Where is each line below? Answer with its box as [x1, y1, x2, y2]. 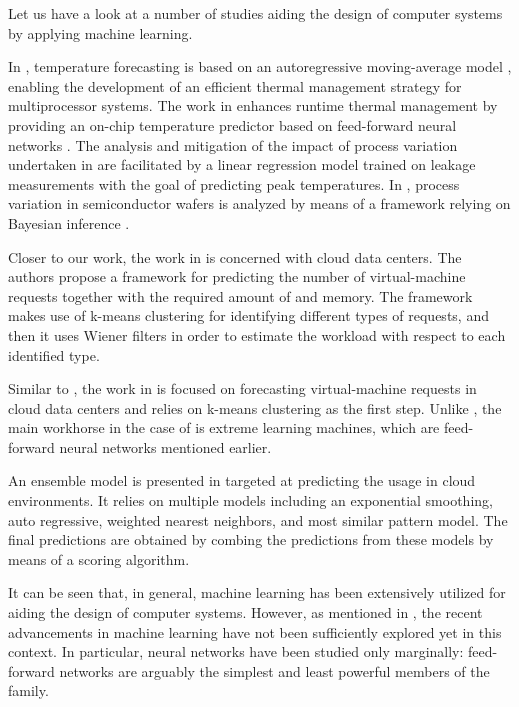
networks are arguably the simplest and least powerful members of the [59, 660, 490, 681]
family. [8, 680, 49, 701]
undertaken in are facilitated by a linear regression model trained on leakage [8, 154, 476, 175]
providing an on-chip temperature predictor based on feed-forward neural [8, 114, 457, 135]
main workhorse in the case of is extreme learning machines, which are [8, 417, 440, 438]
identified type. [8, 344, 100, 365]
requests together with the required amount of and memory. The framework [8, 285, 473, 306]
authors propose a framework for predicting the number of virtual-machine [8, 266, 466, 287]
